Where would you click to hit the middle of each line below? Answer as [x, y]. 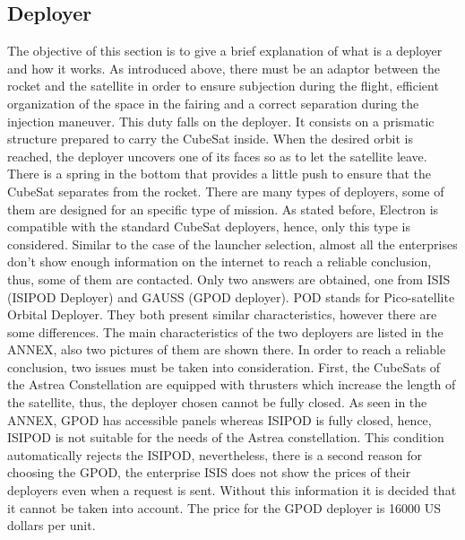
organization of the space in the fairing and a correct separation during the [213, 103]
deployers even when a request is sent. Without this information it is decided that [232, 490]
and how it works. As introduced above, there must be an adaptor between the [224, 68]
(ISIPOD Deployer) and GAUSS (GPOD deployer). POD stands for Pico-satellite [231, 296]
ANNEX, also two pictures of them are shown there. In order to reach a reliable [227, 349]
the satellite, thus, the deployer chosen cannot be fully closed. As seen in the [217, 402]
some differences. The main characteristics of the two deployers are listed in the [225, 331]
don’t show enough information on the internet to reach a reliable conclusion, [220, 261]
